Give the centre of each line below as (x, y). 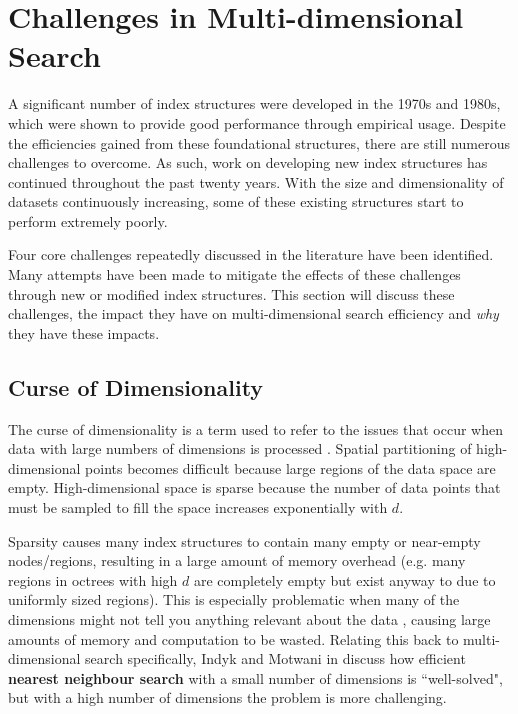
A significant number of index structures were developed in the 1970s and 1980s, (254, 103)
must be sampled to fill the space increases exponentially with (198, 507)
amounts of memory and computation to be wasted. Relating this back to (233, 638)
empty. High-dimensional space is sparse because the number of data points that (254, 487)
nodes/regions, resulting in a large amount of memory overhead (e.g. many (237, 560)
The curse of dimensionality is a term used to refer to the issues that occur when (255, 428)
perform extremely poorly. (88, 220)
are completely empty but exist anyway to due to (345, 579)
